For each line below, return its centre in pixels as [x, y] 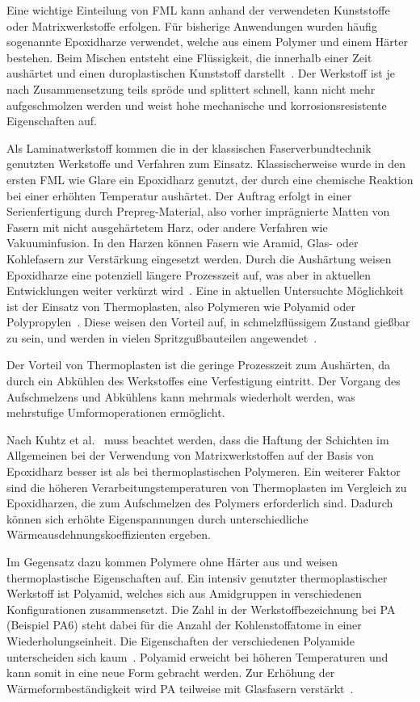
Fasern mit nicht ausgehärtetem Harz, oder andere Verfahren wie [167, 227]
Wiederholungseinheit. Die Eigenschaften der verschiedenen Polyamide [181, 640]
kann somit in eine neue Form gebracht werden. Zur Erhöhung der [171, 673]
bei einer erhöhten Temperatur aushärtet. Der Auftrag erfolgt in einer [179, 195]
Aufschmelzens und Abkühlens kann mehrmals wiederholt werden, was [181, 396]
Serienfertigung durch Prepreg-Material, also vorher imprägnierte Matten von [198, 211]
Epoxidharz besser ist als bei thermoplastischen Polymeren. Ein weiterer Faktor [204, 471]
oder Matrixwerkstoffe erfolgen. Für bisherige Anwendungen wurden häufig [192, 25]
